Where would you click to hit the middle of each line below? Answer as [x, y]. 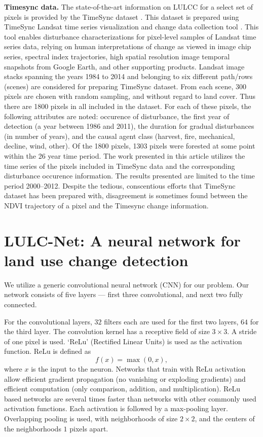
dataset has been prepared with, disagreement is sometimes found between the [126, 195]
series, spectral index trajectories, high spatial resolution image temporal [117, 56]
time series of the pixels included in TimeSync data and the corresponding [120, 166]
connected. [21, 304]
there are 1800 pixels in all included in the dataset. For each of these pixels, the [128, 106]
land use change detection [96, 260]
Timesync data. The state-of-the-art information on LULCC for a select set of [129, 7]
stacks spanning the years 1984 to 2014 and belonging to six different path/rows [128, 76]
